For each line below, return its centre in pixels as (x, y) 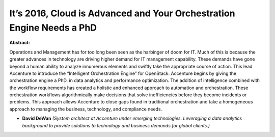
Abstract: (20, 43)
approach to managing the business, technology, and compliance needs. (86, 109)
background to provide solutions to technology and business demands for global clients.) (116, 125)
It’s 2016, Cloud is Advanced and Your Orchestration (122, 13)
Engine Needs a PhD (53, 28)
